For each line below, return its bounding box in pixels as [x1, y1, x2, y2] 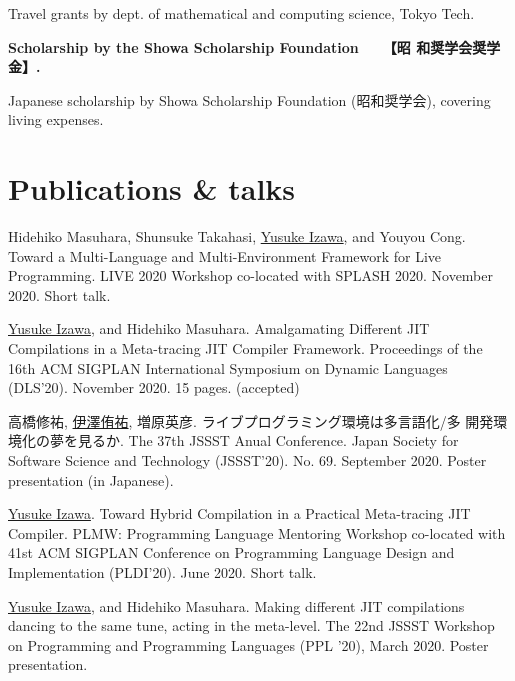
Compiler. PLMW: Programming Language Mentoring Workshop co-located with [8, 522, 506, 543]
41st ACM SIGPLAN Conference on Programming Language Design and [8, 542, 455, 563]
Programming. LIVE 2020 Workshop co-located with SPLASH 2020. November [8, 265, 494, 286]
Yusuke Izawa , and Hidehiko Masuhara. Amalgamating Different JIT [8, 318, 430, 339]
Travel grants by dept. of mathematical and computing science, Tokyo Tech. [8, 3, 475, 23]
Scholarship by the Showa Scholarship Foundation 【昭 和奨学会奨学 [8, 36, 501, 57]
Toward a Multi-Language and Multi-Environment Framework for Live [8, 245, 442, 266]
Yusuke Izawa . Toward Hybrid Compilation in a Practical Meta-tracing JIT [8, 503, 471, 524]
